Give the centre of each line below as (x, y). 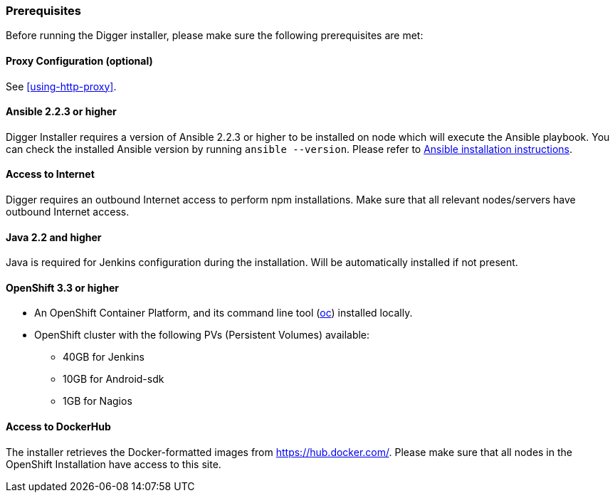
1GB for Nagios (98, 401)
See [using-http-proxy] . (61, 86)
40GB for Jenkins (104, 357)
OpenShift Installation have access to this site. (114, 464)
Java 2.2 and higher (54, 237)
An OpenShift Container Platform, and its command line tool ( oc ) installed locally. (224, 313)
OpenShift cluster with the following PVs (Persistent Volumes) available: (202, 335)
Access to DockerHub (58, 427)
